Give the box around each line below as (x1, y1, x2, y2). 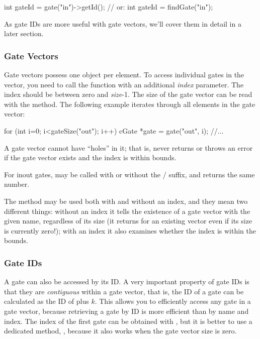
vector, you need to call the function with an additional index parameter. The (4, 79, 244, 89)
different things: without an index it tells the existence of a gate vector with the (4, 205, 250, 216)
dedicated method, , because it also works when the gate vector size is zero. (4, 325, 237, 336)
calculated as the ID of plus (4, 296, 89, 306)
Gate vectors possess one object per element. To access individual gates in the (4, 69, 244, 79)
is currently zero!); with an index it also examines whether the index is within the (4, 225, 256, 236)
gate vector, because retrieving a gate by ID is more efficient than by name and (4, 305, 249, 316)
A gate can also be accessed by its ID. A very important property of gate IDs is (4, 276, 249, 287)
